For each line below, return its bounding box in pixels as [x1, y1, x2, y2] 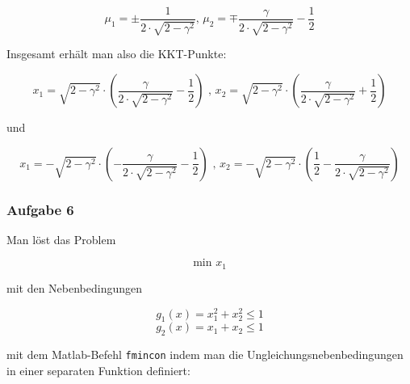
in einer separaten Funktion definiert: [6, 361, 190, 378]
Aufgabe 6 [6, 199, 74, 219]
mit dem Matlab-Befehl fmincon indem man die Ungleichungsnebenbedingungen [6, 346, 404, 363]
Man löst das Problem [6, 230, 116, 247]
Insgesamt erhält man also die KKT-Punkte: [6, 45, 227, 62]
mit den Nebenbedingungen [6, 279, 143, 296]
